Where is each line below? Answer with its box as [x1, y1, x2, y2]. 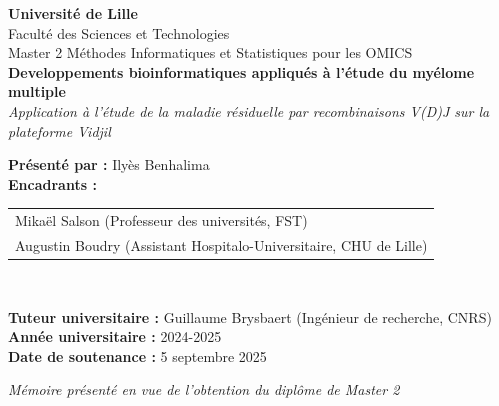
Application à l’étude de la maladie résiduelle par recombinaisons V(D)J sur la [8, 100, 490, 121]
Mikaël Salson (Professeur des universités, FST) [15, 210, 308, 231]
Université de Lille [8, 3, 138, 23]
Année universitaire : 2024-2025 [8, 326, 222, 347]
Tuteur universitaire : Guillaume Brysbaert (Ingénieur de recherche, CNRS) [8, 306, 492, 327]
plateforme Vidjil [8, 120, 111, 141]
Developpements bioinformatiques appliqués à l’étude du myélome [8, 61, 475, 82]
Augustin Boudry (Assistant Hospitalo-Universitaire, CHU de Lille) [15, 234, 428, 255]
